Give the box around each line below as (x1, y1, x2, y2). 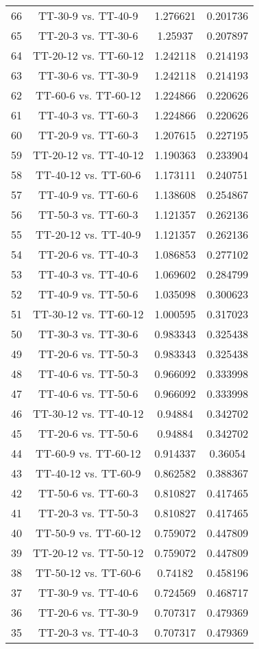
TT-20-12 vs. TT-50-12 (33, 545, 144, 560)
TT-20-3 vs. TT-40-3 (38, 624, 138, 640)
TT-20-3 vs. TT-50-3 (38, 505, 138, 521)
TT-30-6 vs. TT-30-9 (38, 67, 138, 83)
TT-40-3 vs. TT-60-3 (38, 107, 138, 123)
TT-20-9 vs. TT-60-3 (38, 127, 138, 143)
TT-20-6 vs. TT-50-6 (38, 425, 138, 441)
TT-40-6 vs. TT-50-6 (38, 386, 138, 401)
